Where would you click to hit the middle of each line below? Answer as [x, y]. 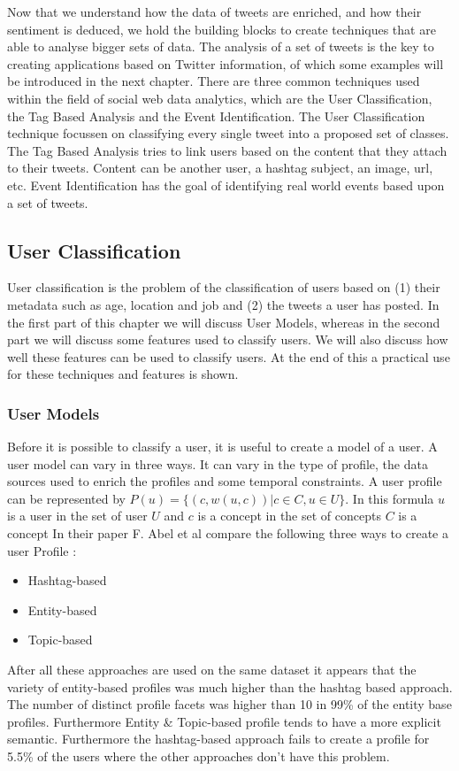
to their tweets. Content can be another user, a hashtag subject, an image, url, [220, 168]
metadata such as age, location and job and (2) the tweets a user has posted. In [223, 304]
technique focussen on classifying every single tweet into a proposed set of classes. [228, 133]
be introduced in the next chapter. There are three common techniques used [214, 81]
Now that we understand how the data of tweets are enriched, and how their [214, 12]
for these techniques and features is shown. [123, 374]
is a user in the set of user [77, 516]
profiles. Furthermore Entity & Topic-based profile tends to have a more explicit [224, 721]
